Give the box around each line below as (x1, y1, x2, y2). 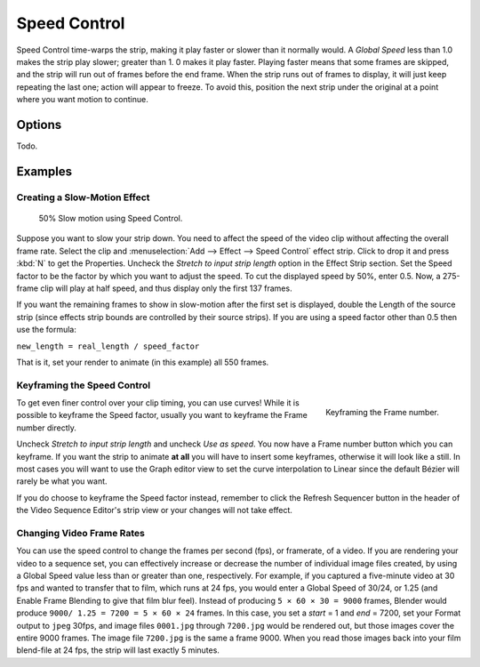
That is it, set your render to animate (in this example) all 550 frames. (16, 357, 269, 367)
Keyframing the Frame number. (325, 406, 439, 417)
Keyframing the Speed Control (16, 379, 151, 391)
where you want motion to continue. (16, 94, 148, 105)
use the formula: (16, 325, 77, 335)
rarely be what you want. (16, 476, 108, 486)
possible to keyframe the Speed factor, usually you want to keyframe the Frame (16, 410, 308, 421)
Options (16, 117, 62, 133)
